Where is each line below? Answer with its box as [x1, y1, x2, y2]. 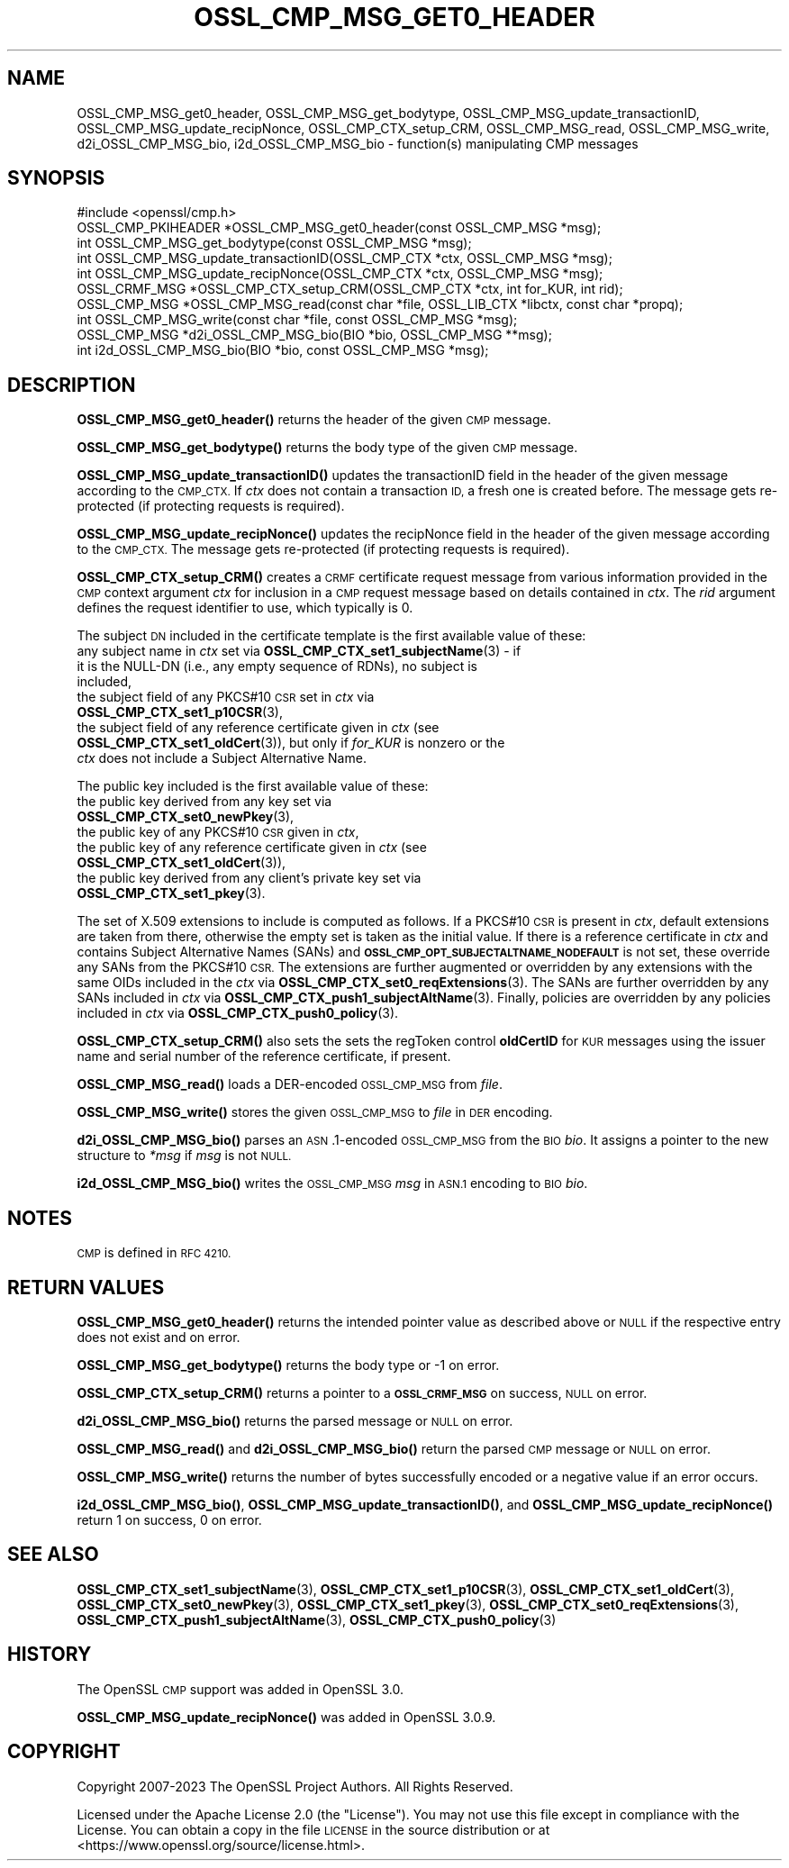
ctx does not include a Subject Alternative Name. [77, 750, 367, 766]
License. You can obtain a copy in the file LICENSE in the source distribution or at [77, 1821, 550, 1837]
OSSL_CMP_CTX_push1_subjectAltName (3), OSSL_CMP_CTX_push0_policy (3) [77, 1611, 557, 1628]
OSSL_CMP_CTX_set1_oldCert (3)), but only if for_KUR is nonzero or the [77, 735, 505, 751]
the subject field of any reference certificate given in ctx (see [77, 720, 440, 736]
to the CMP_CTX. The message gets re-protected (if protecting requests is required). [77, 541, 570, 558]
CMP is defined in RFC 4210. [77, 1245, 231, 1261]
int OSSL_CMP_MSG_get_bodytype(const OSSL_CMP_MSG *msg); [77, 235, 472, 251]
